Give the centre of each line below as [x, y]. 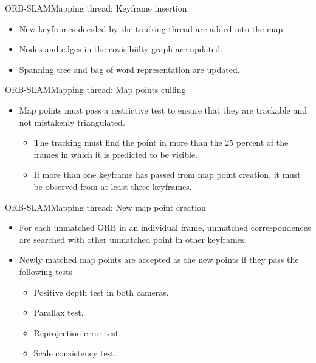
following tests [46, 271]
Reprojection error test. [77, 332]
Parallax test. [59, 312]
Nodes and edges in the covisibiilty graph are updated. [121, 49]
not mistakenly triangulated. [72, 122]
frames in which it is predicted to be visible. [116, 154]
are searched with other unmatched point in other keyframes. [133, 239]
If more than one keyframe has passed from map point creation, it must [167, 175]
